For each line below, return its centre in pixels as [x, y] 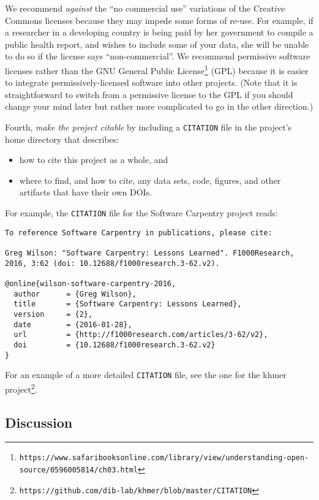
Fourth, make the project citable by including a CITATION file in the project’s [148, 127]
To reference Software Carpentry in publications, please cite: [139, 233]
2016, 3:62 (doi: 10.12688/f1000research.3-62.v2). [112, 263]
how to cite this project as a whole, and [94, 160]
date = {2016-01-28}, [73, 324]
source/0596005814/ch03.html [79, 470]
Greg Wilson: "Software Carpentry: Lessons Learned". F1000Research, [150, 253]
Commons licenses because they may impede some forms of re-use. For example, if [159, 20]
